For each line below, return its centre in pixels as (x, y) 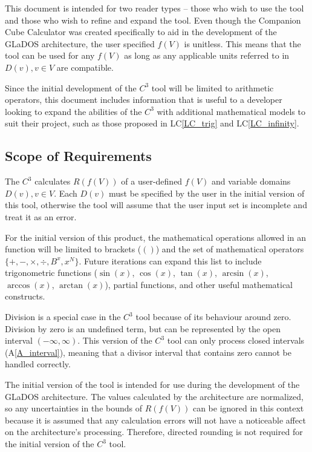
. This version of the (115, 340)
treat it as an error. (41, 216)
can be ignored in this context (248, 408)
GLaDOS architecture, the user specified (80, 43)
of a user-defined (152, 181)
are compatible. (85, 67)
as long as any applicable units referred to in (207, 55)
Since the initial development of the (71, 87)
